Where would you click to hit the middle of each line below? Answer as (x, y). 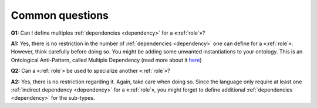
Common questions (60, 15)
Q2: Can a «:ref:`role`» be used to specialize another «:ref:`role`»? (90, 71)
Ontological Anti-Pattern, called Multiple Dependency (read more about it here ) (106, 60)
